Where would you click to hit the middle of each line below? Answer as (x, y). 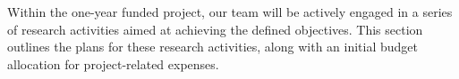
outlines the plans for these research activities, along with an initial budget (213, 47)
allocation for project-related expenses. (113, 63)
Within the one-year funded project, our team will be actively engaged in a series (230, 12)
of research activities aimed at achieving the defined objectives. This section (215, 29)
